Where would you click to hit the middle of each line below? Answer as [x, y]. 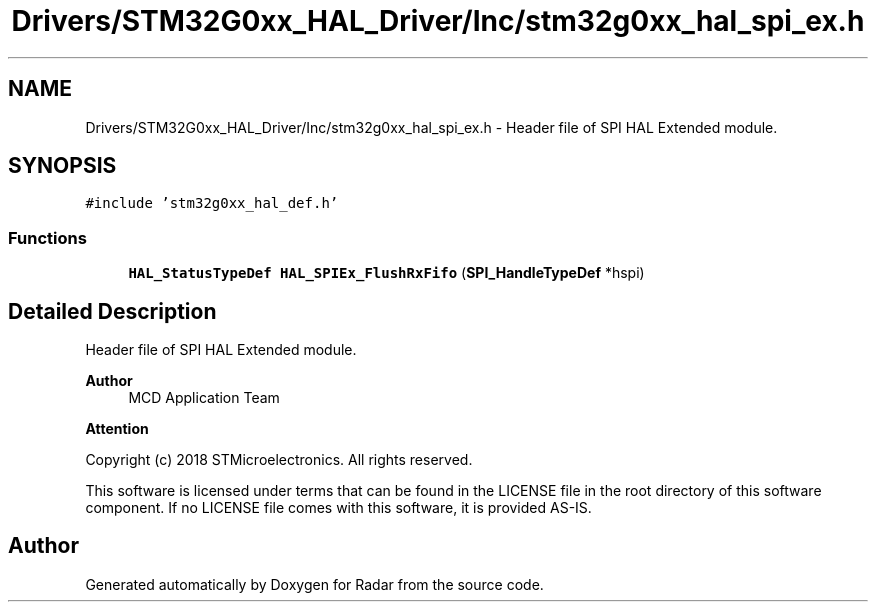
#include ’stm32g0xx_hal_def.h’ [212, 203]
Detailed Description [112, 311]
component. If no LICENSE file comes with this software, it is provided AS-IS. [338, 508]
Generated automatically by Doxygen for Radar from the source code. [314, 584]
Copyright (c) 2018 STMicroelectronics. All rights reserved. [279, 460]
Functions [47, 237]
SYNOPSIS [62, 166]
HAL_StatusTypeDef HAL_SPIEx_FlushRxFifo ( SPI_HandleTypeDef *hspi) [386, 273]
